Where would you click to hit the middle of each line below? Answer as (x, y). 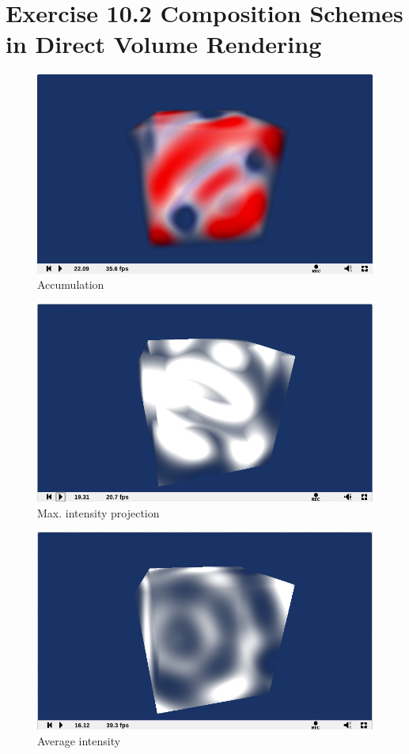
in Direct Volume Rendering (164, 44)
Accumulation (71, 284)
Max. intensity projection (98, 512)
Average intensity (79, 741)
